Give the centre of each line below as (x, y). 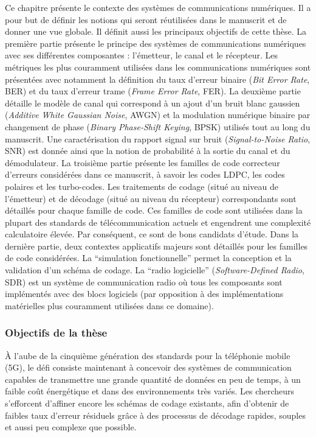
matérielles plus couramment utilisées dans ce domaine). (109, 305)
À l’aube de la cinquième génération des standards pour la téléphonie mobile (148, 355)
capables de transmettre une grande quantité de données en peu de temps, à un (153, 379)
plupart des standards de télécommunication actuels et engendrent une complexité (158, 222)
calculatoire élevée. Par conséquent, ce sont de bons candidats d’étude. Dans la (152, 234)
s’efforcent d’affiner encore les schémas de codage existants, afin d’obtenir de (147, 403)
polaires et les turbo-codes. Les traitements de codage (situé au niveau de (142, 186)
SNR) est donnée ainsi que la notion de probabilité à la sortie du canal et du (148, 151)
